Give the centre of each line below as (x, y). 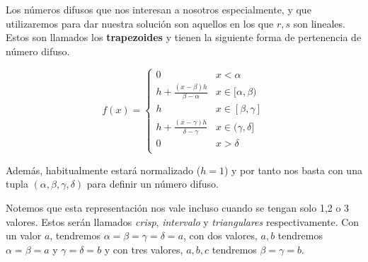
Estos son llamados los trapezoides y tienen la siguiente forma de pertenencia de (184, 37)
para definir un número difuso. (153, 184)
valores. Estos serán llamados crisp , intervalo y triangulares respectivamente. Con (183, 221)
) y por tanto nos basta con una (293, 170)
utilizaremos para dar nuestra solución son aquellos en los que (140, 23)
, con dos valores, (220, 235)
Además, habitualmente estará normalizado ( (103, 170)
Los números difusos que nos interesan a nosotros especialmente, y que (159, 9)
